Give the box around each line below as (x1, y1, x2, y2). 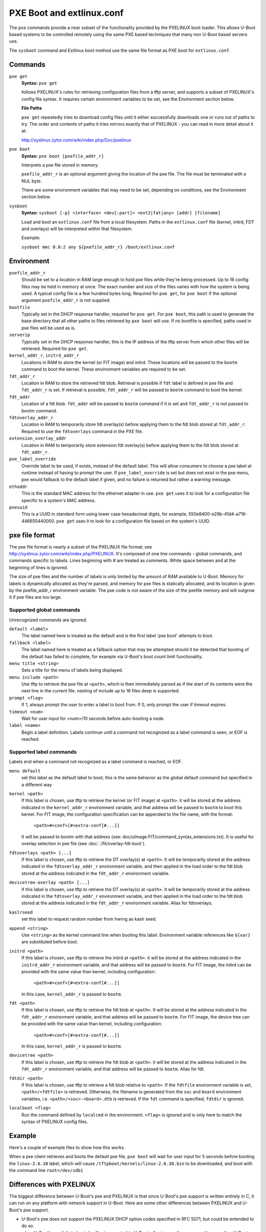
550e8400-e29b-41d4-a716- (188, 511, 248, 517)
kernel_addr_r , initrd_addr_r (9, 352, 80, 358)
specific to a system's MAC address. (21, 497, 96, 503)
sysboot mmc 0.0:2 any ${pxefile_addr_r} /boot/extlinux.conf (21, 244, 175, 250)
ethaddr (9, 483, 28, 489)
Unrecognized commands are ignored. (9, 616, 88, 623)
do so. (21, 1223, 34, 1229)
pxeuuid (9, 505, 28, 510)
